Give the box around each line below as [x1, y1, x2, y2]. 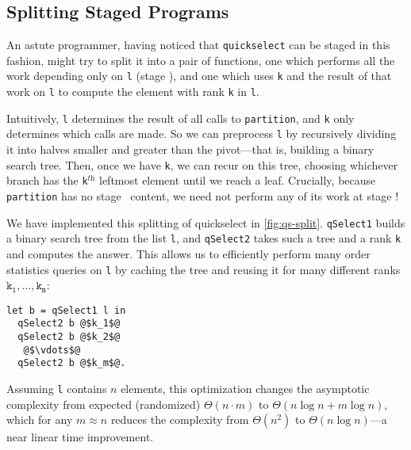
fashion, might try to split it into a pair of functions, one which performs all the [6, 51, 395, 68]
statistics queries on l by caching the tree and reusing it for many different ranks [6, 261, 401, 277]
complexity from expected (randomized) [6, 395, 201, 412]
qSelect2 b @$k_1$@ [17, 318, 121, 330]
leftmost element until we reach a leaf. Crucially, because [99, 172, 376, 189]
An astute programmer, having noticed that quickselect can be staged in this [6, 36, 390, 53]
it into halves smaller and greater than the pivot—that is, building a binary [6, 141, 375, 158]
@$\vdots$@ [23, 344, 81, 356]
